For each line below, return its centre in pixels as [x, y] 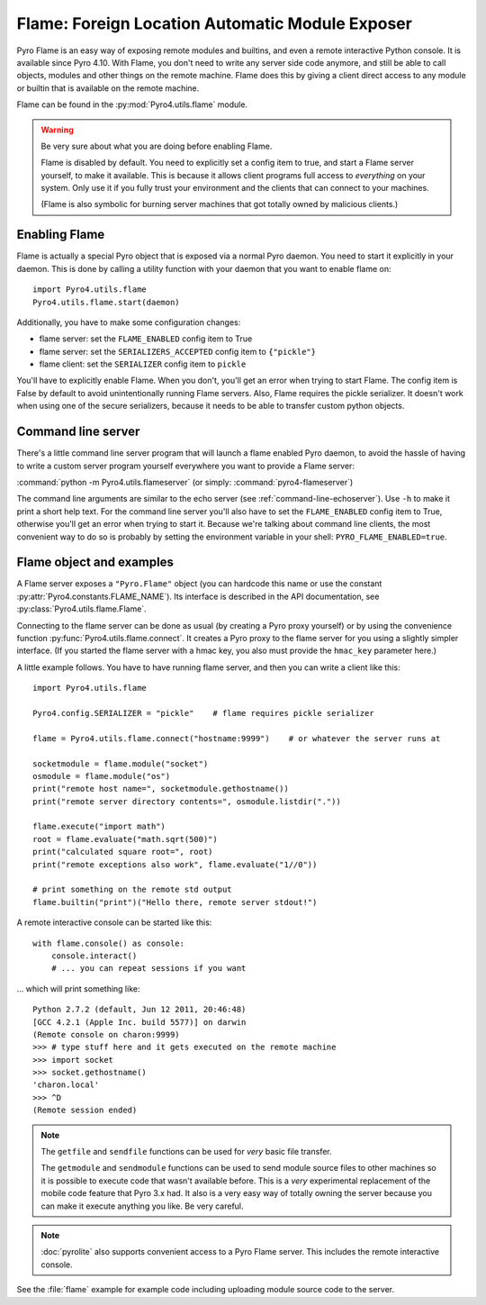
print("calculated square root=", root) [123, 852]
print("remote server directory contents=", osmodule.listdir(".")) [187, 801]
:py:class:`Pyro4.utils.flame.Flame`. [82, 609]
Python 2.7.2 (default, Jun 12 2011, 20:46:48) [139, 1010]
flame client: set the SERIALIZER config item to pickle [143, 364]
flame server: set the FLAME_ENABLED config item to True [146, 339]
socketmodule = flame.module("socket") [121, 764]
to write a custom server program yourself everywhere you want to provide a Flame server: [186, 466]
